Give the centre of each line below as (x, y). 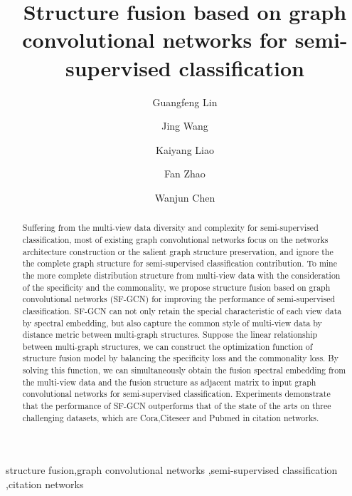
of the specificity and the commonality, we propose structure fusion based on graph (176, 287)
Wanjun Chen (185, 197)
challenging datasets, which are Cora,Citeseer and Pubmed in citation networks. (171, 417)
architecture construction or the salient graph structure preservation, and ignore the (178, 251)
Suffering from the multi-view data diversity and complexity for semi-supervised (170, 228)
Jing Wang (185, 126)
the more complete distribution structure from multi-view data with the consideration (181, 275)
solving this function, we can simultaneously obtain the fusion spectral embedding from (184, 370)
